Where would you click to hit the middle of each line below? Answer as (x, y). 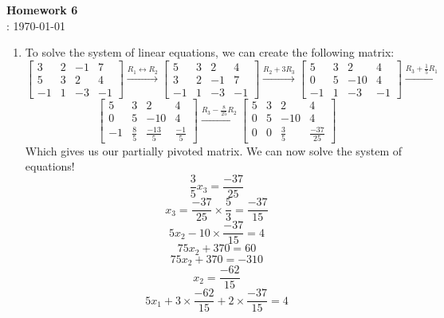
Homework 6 (42, 10)
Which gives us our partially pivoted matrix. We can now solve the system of (214, 150)
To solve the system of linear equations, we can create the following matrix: (210, 52)
